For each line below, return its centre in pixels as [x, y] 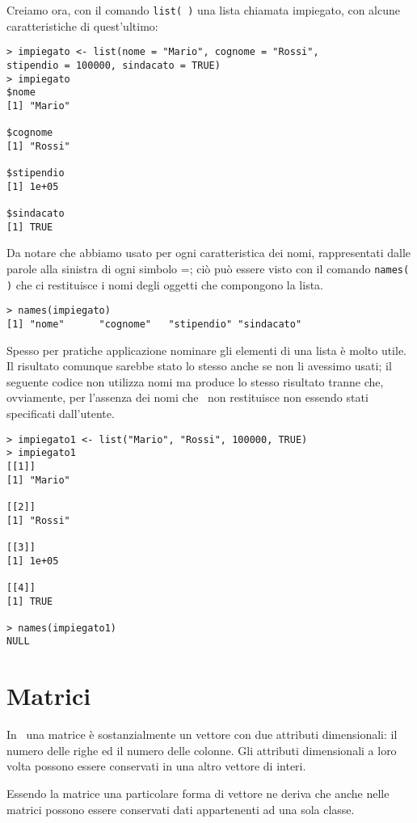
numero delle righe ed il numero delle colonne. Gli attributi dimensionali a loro [202, 750]
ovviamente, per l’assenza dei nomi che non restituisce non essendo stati [187, 397]
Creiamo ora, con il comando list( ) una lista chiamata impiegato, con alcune [203, 10]
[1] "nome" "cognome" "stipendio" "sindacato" [154, 324]
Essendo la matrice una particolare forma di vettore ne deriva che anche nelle [198, 793]
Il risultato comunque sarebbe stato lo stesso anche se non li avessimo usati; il [199, 366]
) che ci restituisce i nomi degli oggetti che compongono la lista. [165, 284]
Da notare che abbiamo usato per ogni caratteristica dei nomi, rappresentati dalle [208, 253]
